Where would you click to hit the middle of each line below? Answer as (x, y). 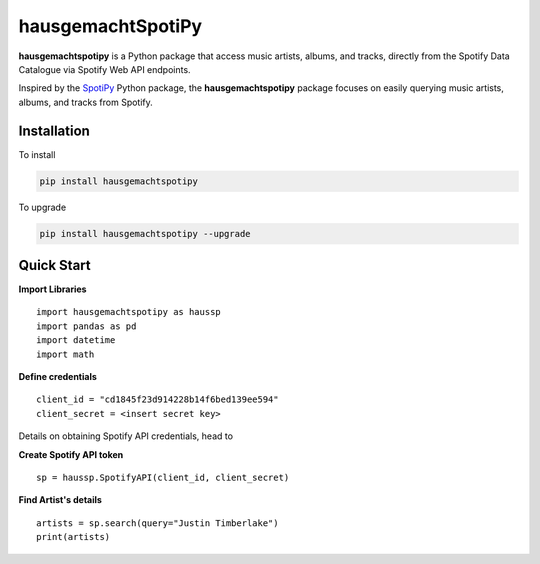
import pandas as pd (86, 326)
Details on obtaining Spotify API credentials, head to (126, 436)
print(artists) (73, 537)
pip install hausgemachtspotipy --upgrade (145, 233)
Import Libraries (52, 289)
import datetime (76, 340)
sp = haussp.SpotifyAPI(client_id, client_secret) (163, 477)
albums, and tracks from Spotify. (86, 102)
